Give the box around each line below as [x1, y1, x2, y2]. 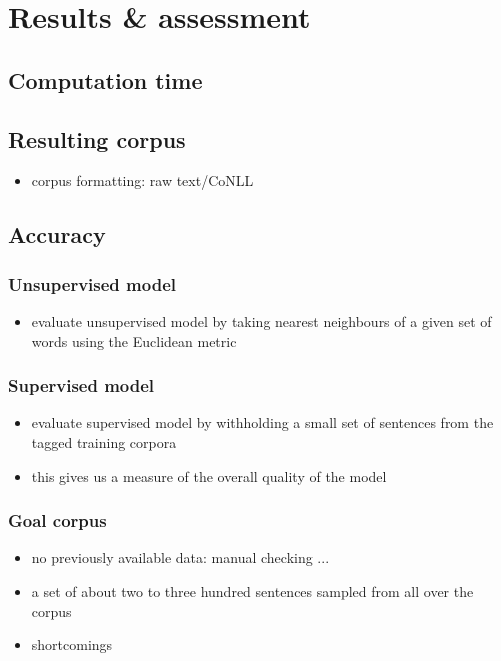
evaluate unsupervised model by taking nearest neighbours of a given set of [31, 310, 492, 331]
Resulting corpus [8, 123, 186, 154]
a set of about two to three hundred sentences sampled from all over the [31, 580, 474, 601]
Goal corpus [8, 508, 107, 533]
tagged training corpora [31, 431, 177, 452]
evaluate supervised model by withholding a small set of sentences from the [31, 412, 494, 433]
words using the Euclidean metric [31, 330, 237, 351]
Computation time [8, 64, 203, 95]
